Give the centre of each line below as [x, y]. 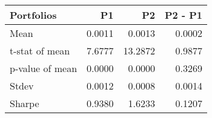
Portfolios [33, 15]
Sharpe [25, 103]
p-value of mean [44, 68]
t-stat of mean [40, 51]
